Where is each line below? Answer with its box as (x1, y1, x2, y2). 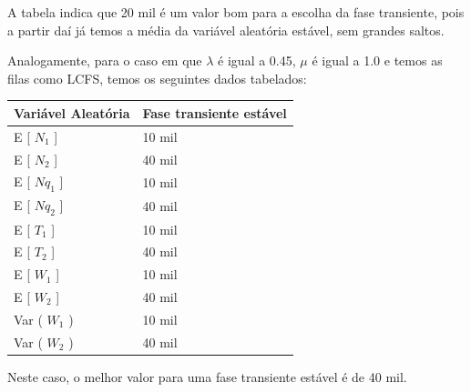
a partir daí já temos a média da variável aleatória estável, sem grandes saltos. (7, 20, 445, 39)
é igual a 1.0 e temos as (312, 51, 443, 70)
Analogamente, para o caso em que (7, 51, 202, 70)
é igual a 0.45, (218, 51, 296, 70)
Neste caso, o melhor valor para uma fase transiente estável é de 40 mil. (7, 367, 407, 386)
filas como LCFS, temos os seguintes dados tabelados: (7, 68, 307, 87)
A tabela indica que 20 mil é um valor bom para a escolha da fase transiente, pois (7, 3, 465, 21)
